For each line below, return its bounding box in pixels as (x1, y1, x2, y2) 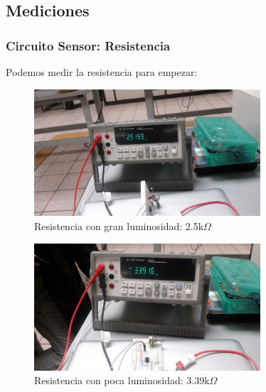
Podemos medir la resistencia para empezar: (6, 65, 198, 79)
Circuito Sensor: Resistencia (6, 36, 171, 54)
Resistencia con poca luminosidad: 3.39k (34, 373, 210, 388)
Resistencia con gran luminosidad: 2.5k (34, 219, 204, 234)
